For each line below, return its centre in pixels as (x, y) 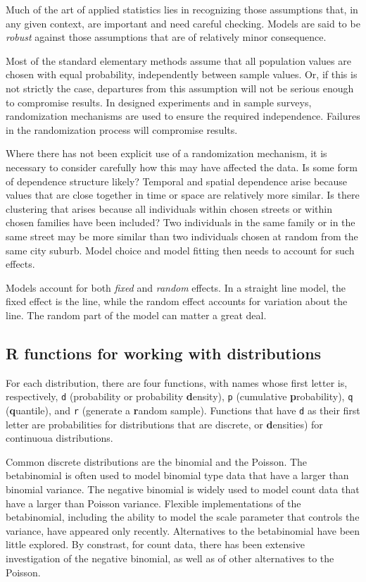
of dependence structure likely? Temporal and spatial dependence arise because (177, 181)
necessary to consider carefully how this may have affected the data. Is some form (182, 167)
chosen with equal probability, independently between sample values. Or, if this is (182, 74)
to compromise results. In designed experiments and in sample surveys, (159, 102)
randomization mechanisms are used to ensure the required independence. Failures (183, 116)
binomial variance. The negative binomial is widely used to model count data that (183, 489)
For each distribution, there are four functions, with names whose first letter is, (177, 382)
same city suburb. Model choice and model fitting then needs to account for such (180, 250)
